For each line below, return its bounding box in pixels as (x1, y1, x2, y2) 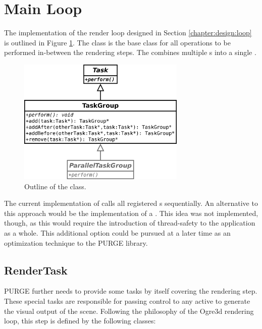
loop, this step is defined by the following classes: (4, 315, 156, 326)
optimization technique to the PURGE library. (4, 237, 148, 248)
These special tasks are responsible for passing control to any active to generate (4, 295, 250, 306)
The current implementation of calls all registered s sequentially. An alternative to (4, 198, 258, 208)
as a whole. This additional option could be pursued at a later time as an (4, 227, 231, 238)
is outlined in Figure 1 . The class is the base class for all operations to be (4, 37, 231, 47)
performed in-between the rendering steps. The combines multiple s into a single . (4, 47, 256, 58)
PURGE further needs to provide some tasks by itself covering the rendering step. (4, 286, 257, 296)
